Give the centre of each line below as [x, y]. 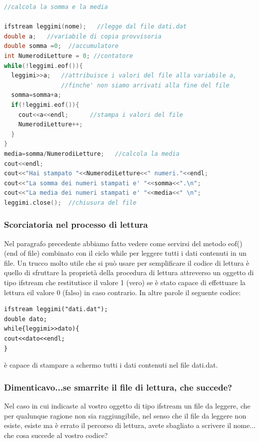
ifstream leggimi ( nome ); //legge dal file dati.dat [95, 27]
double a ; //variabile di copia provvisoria [83, 36]
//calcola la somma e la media [56, 7]
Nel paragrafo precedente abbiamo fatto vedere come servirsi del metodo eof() [123, 243]
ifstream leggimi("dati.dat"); [56, 309]
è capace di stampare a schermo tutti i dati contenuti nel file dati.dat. [111, 365]
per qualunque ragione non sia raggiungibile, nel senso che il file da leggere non [125, 415]
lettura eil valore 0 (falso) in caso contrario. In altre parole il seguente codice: [122, 292]
